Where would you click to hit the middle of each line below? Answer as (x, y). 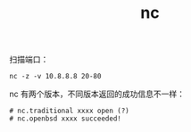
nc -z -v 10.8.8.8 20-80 (55, 77)
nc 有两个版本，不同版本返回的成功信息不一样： (97, 94)
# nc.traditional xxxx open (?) (69, 111)
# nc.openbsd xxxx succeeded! (66, 119)
